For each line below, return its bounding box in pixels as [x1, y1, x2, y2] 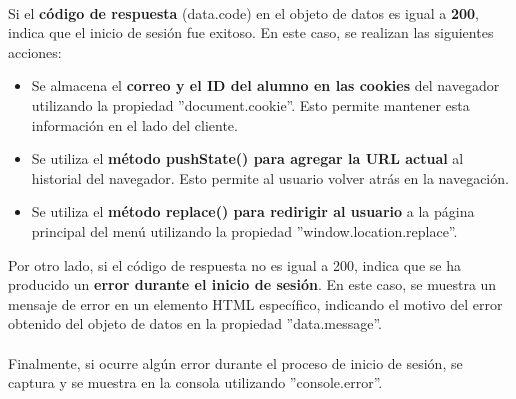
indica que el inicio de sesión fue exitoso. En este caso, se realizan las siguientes [8, 22, 494, 43]
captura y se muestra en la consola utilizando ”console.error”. [8, 372, 383, 393]
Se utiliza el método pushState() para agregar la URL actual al [31, 148, 464, 169]
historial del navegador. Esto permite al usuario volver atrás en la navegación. [31, 167, 509, 188]
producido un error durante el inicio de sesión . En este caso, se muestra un [8, 274, 497, 295]
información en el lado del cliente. [31, 114, 238, 135]
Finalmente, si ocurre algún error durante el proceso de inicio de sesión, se [8, 352, 463, 373]
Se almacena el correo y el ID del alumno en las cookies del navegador [31, 75, 500, 96]
